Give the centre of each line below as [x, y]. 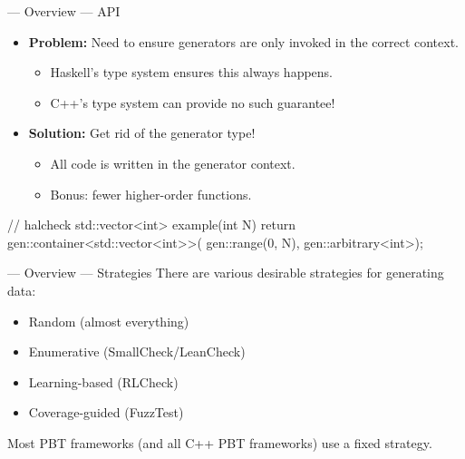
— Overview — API [64, 11]
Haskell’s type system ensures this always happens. [192, 72]
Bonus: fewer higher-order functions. [151, 194]
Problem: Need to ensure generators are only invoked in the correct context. [244, 41]
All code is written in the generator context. [173, 163]
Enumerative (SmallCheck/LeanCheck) [137, 352]
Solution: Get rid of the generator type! [142, 133]
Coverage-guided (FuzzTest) [106, 412]
